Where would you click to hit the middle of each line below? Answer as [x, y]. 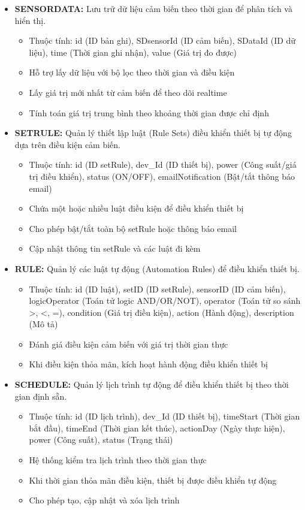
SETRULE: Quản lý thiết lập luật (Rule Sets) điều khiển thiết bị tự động [153, 133]
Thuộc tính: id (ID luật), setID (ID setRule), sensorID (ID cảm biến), [157, 289]
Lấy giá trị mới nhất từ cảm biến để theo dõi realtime [128, 92]
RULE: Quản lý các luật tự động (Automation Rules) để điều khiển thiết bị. [157, 268]
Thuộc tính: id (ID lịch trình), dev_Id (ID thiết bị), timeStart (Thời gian [164, 416]
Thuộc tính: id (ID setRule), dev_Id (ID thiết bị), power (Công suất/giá [163, 165]
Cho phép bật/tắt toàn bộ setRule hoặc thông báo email [133, 228]
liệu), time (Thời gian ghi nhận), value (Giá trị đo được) [133, 52]
